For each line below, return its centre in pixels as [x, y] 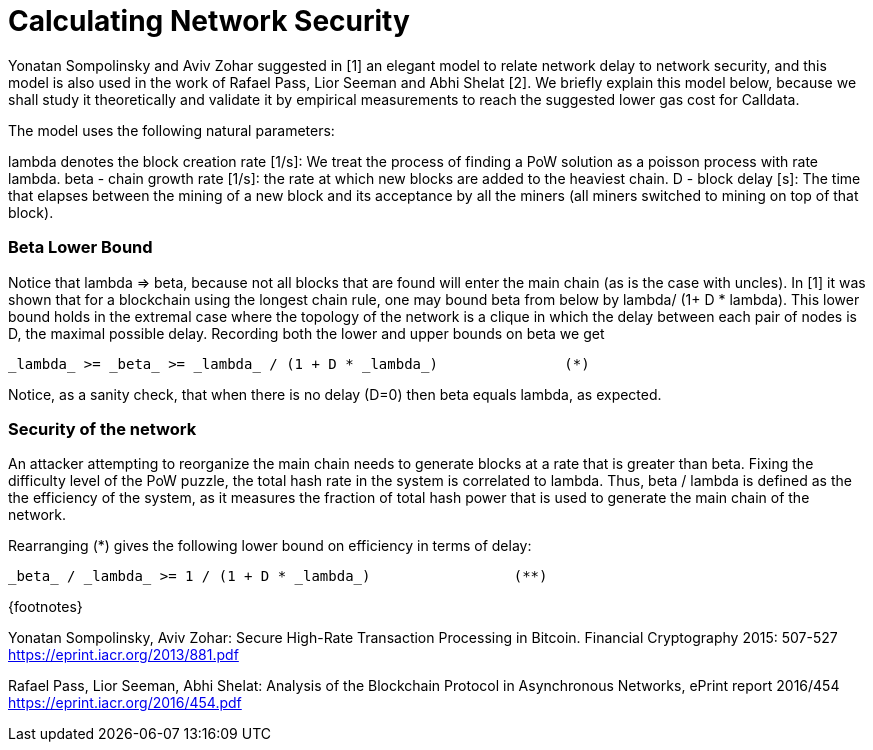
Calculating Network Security [209, 21]
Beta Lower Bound [80, 247]
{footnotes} [45, 607]
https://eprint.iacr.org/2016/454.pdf [125, 703]
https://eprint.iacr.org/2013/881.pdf [123, 655]
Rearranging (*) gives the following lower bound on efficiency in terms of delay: [270, 546]
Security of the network [102, 428]
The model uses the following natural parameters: [171, 130]
